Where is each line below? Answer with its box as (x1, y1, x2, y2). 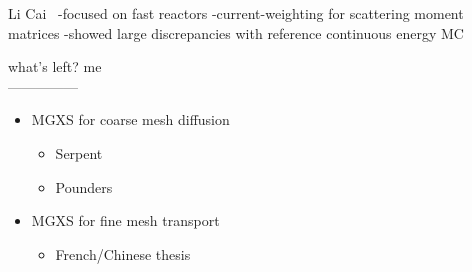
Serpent (55, 142, 103, 163)
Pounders (55, 176, 113, 197)
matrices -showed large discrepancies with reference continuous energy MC (8, 22, 464, 43)
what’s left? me (8, 56, 102, 77)
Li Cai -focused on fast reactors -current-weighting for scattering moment (8, 3, 464, 23)
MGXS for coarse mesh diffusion (31, 109, 230, 130)
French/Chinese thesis (55, 243, 191, 264)
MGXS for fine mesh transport (31, 210, 220, 231)
